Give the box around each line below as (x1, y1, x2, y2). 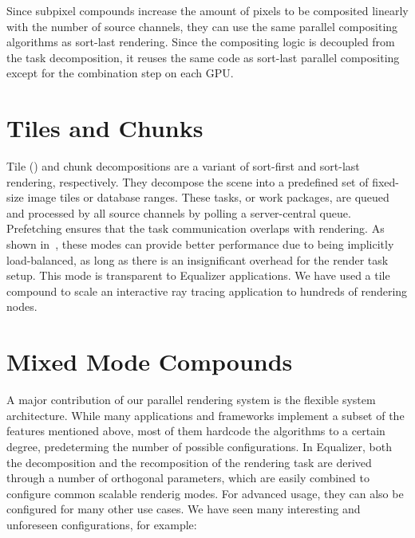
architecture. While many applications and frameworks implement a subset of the (6, 406, 405, 423)
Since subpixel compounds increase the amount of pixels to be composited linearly (6, 2, 409, 18)
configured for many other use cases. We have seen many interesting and (6, 501, 361, 517)
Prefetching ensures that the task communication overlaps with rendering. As (6, 220, 385, 237)
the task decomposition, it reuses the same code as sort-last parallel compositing (6, 49, 400, 65)
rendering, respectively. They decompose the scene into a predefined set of (6, 173, 369, 190)
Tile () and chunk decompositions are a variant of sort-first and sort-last (6, 158, 360, 175)
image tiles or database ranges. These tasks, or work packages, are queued (27, 189, 389, 206)
